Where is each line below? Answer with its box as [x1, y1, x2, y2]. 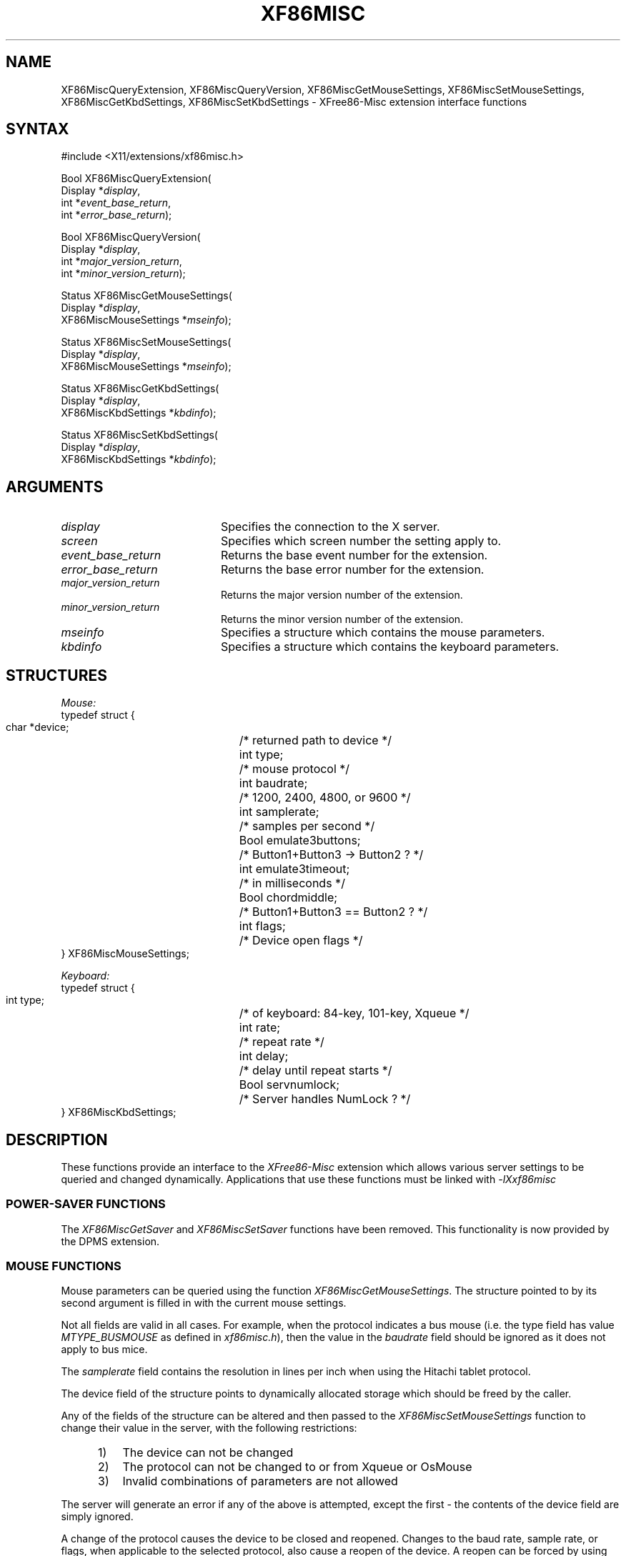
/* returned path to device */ [239, 733, 392, 748]
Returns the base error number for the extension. [220, 562, 485, 577]
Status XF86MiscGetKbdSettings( [61, 382, 219, 395]
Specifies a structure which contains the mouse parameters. [220, 625, 545, 640]
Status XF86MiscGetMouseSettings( [61, 289, 232, 302]
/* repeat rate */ [239, 1034, 324, 1049]
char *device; [6, 721, 69, 734]
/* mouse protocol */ [239, 762, 350, 777]
